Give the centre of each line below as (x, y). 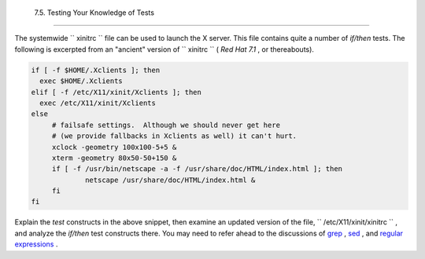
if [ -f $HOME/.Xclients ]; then (96, 70)
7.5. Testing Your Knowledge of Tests (94, 13)
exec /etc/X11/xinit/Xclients (98, 103)
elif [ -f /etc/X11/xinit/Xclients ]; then (116, 92)
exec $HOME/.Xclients (81, 81)
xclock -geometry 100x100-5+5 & (114, 147)
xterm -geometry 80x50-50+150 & (114, 158)
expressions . (36, 244)
